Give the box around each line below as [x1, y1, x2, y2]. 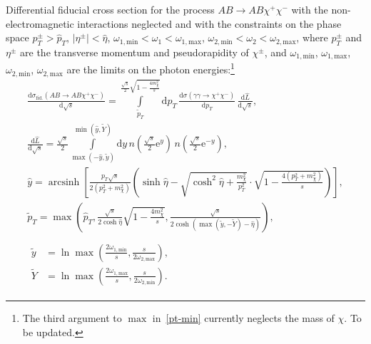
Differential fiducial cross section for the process [6, 2, 215, 16]
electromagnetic [6, 16, 74, 31]
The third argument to [22, 310, 122, 325]
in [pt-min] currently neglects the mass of [152, 310, 335, 325]
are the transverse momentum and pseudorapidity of [20, 44, 249, 59]
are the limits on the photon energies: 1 [66, 60, 235, 77]
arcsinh [48, 177, 80, 187]
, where [296, 30, 328, 45]
